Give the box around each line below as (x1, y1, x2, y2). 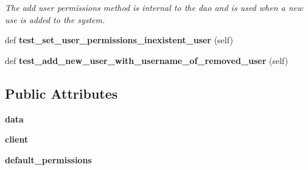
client (5, 133, 29, 146)
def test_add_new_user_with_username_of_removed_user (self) (5, 54, 289, 66)
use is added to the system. (5, 13, 105, 26)
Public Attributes (5, 83, 118, 102)
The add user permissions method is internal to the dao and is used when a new (5, 1, 303, 13)
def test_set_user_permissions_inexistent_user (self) (5, 34, 233, 46)
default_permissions (5, 153, 92, 166)
